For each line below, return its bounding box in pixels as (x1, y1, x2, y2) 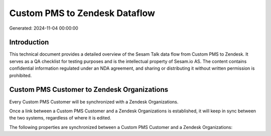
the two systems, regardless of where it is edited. (9, 115, 111, 121)
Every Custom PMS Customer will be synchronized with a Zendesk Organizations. (9, 98, 179, 105)
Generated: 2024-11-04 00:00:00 (9, 25, 79, 31)
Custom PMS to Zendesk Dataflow (9, 8, 156, 19)
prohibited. (9, 72, 32, 78)
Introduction (9, 38, 49, 47)
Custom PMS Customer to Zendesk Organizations (9, 85, 168, 94)
